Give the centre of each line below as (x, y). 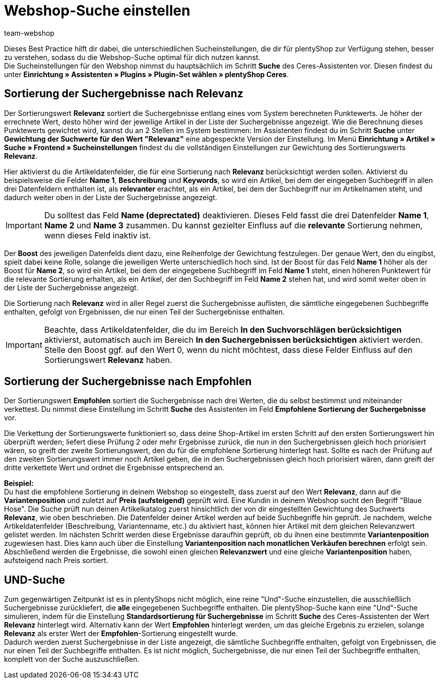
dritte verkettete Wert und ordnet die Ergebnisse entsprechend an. (114, 468)
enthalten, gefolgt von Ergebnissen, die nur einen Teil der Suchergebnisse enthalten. (144, 312)
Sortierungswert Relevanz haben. (108, 360)
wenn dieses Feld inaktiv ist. (98, 235)
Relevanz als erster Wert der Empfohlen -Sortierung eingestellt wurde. (121, 634)
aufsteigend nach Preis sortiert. (56, 561)
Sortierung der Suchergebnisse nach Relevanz (124, 94)
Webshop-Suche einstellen (97, 11)
